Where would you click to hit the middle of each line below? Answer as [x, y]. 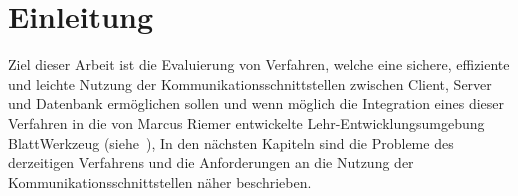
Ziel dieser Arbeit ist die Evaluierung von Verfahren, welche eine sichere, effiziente [259, 64]
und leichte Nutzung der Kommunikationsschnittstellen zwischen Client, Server [250, 83]
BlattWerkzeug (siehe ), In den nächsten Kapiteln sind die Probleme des [231, 142]
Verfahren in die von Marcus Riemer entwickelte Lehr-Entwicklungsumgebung [246, 122]
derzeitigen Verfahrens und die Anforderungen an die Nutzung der [211, 162]
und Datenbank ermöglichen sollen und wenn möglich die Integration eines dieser [256, 103]
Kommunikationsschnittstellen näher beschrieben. [160, 181]
